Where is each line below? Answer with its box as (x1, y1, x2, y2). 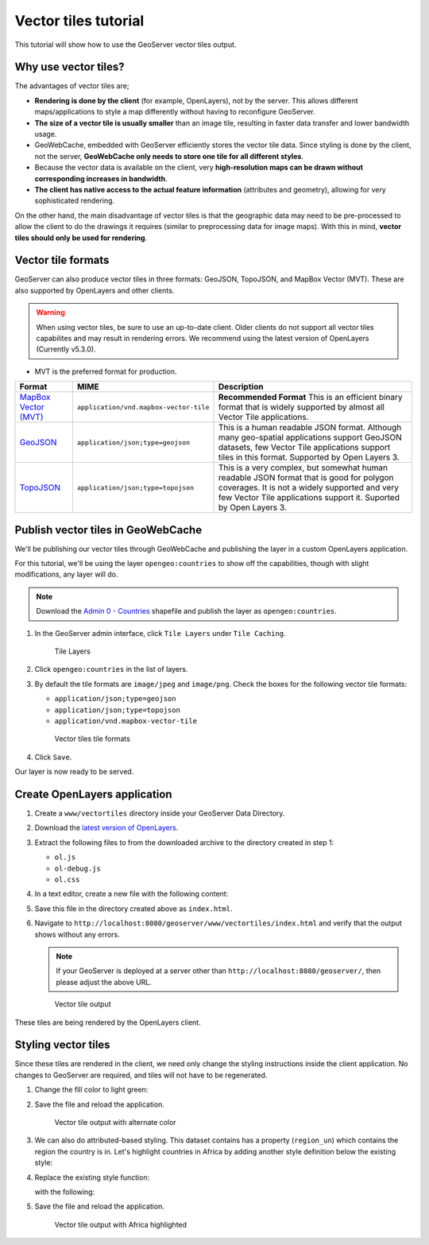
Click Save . (34, 752, 72, 762)
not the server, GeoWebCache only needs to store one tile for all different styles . (34, 151, 303, 161)
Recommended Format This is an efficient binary (218, 392, 403, 403)
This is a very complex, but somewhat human (218, 462, 388, 473)
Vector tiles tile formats (54, 734, 131, 743)
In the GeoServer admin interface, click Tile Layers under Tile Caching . (34, 628, 286, 638)
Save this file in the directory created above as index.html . (34, 903, 233, 913)
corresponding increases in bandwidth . (34, 173, 168, 183)
